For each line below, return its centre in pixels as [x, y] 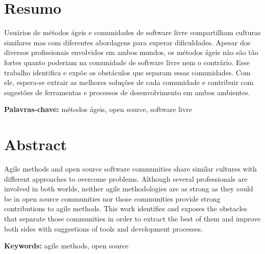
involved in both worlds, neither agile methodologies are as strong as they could [129, 189]
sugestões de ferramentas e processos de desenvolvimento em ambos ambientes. [127, 92]
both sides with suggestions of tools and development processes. [103, 228]
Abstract [36, 144]
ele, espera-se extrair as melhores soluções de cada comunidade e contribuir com [129, 82]
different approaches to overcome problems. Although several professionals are [126, 178]
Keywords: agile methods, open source [66, 246]
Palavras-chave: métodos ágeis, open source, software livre [98, 109]
